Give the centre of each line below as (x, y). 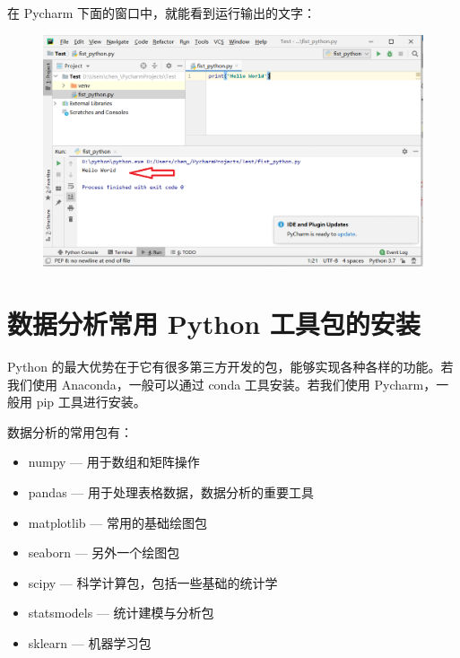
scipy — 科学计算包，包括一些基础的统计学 (153, 582)
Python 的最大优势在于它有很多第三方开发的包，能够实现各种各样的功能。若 (230, 367)
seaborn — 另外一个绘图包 (104, 553)
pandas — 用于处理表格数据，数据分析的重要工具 (171, 492)
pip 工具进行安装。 (91, 402)
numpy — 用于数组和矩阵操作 (114, 462)
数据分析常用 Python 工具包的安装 (214, 324)
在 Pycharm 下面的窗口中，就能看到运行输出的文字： (162, 13)
